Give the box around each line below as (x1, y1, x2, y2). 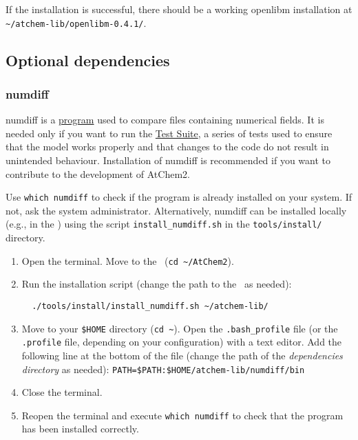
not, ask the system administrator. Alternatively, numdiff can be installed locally (6, 203, 347, 217)
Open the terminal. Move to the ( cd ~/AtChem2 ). (21, 253, 234, 268)
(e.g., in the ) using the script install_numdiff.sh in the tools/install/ (6, 217, 322, 231)
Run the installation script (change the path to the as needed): (21, 277, 292, 291)
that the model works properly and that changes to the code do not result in (6, 139, 329, 154)
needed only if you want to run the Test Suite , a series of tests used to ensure (6, 126, 333, 140)
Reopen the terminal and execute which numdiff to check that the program (21, 408, 344, 422)
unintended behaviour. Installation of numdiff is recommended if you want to (6, 153, 330, 168)
